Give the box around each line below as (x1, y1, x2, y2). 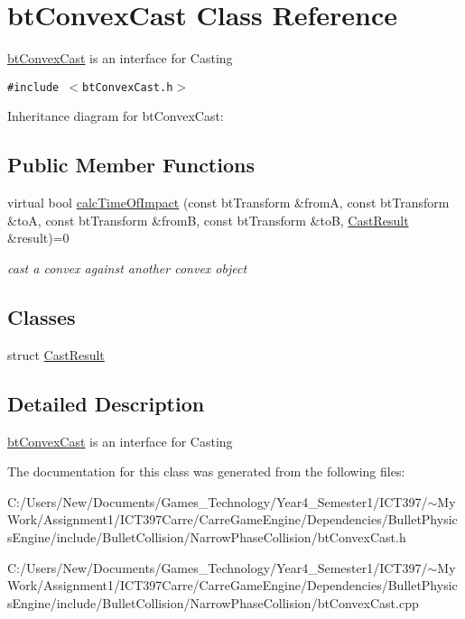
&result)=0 (7, 228, 70, 247)
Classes (7, 302, 76, 330)
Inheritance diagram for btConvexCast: (7, 106, 224, 125)
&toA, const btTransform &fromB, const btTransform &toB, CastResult (7, 210, 409, 229)
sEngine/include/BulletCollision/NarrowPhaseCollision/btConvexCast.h (7, 527, 406, 546)
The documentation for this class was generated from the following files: (7, 462, 405, 481)
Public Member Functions (7, 151, 255, 179)
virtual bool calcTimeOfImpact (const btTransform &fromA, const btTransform (7, 193, 450, 212)
